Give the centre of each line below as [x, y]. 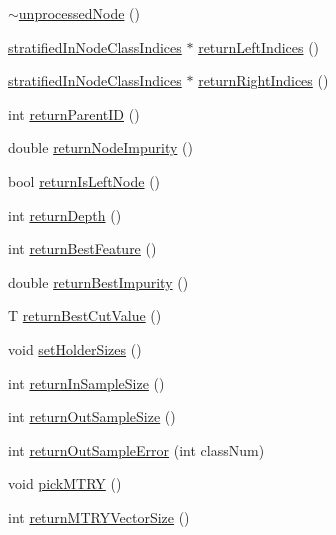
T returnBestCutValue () [85, 315]
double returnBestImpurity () [98, 281]
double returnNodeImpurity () [100, 147]
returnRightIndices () [263, 80]
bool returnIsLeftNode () [84, 180]
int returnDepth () [65, 214]
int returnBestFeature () [82, 248]
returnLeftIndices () [259, 46]
